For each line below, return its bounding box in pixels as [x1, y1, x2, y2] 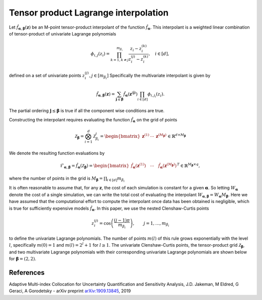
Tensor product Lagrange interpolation [9, 7, 169, 18]
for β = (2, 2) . [9, 255, 36, 262]
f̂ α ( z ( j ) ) [123, 90, 138, 98]
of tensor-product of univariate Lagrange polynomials [9, 31, 116, 36]
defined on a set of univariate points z [9, 72, 85, 78]
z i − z [130, 46, 142, 52]
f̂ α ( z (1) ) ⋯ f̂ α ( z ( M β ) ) [131, 162, 177, 169]
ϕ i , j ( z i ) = [90, 51, 110, 58]
